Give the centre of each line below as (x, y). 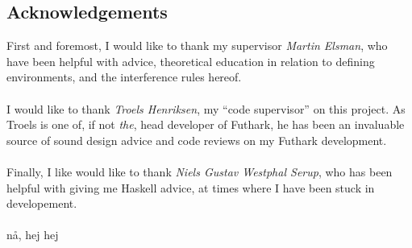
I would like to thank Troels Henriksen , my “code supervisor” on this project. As (206, 108)
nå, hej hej (33, 235)
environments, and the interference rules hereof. (124, 77)
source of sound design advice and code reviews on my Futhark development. (197, 140)
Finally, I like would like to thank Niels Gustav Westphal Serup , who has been (200, 171)
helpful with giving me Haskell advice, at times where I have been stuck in (191, 187)
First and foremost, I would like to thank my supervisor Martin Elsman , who (197, 45)
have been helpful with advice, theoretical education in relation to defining (191, 61)
